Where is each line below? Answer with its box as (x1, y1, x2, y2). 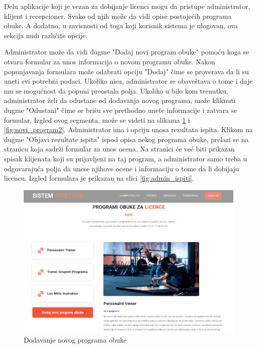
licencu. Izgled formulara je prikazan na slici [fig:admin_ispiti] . (4, 173, 194, 183)
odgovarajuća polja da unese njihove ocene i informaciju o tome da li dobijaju (4, 163, 239, 173)
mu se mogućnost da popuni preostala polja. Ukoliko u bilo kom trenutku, (4, 85, 228, 96)
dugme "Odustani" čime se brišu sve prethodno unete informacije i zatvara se (4, 104, 237, 115)
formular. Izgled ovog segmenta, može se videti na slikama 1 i (4, 114, 190, 125)
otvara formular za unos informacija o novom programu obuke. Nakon (4, 56, 215, 66)
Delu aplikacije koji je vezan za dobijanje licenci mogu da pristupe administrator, (4, 1, 250, 11)
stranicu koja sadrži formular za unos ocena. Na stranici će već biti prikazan (4, 144, 235, 154)
